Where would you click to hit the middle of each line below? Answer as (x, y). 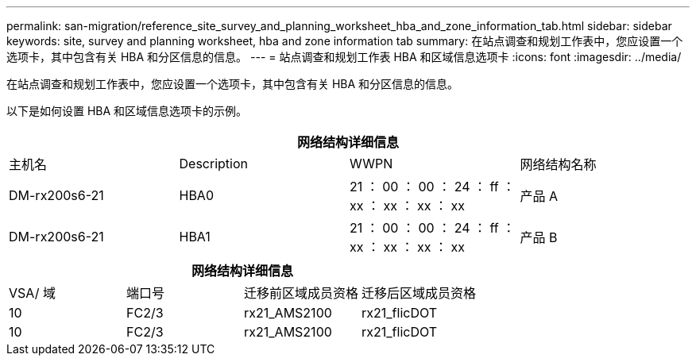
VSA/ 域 (32, 293)
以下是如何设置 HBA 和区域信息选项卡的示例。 (127, 111)
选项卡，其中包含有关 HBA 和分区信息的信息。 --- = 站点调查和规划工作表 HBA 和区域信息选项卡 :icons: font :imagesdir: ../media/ (344, 57)
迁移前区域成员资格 (302, 293)
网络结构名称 (558, 164)
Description (213, 164)
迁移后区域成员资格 (419, 293)
